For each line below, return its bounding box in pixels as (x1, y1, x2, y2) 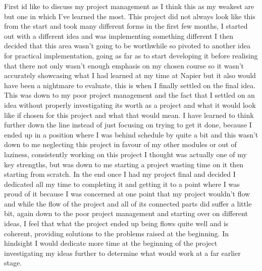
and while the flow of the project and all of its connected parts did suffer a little (4, 198, 252, 209)
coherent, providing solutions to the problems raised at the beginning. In (4, 228, 229, 238)
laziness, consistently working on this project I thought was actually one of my (4, 149, 247, 159)
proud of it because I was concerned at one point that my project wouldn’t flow (4, 188, 250, 199)
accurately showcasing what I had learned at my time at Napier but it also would (4, 70, 256, 81)
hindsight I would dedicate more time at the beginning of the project (4, 238, 218, 248)
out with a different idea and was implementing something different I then (4, 30, 234, 41)
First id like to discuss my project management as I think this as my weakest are (4, 1, 254, 11)
